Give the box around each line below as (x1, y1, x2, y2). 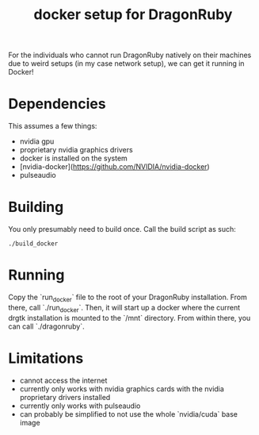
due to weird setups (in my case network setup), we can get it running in (8, 59, 245, 68)
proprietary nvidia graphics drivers (19, 145, 133, 155)
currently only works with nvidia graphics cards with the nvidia (19, 383, 224, 394)
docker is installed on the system (19, 153, 128, 164)
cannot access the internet (19, 375, 108, 385)
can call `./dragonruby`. (8, 321, 85, 331)
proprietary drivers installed (19, 392, 111, 402)
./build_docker (8, 240, 59, 248)
